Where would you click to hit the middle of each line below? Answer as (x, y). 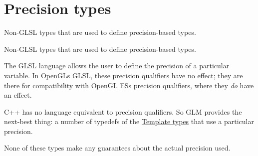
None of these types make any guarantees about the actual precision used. (117, 148)
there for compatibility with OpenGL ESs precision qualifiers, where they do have (129, 85)
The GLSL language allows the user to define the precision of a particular (117, 66)
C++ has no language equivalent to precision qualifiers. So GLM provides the (123, 111)
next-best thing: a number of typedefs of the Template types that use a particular (129, 121)
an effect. (18, 95)
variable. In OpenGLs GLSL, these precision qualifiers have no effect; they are (124, 75)
